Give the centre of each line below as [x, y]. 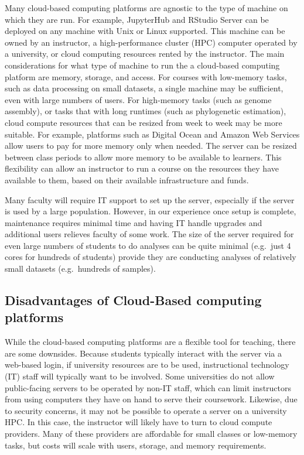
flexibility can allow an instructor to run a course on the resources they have [142, 168]
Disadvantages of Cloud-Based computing [133, 300]
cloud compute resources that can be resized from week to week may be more [144, 122]
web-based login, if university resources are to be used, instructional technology [147, 365]
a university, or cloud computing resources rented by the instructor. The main [145, 54]
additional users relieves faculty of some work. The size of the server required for [149, 234]
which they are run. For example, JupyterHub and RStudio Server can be [137, 19]
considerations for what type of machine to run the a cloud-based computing [142, 65]
